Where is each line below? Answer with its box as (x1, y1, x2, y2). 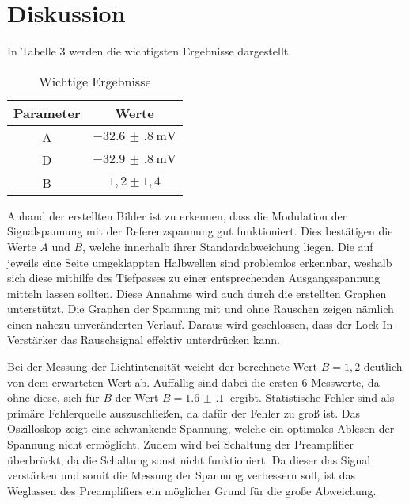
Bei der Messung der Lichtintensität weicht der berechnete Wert (7, 358, 317, 375)
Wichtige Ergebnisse (39, 71, 151, 90)
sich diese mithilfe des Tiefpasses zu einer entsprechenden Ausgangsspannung (7, 269, 381, 286)
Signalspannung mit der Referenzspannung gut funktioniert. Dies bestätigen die (7, 223, 393, 239)
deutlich (363, 358, 403, 375)
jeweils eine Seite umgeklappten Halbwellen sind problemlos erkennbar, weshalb (7, 254, 392, 270)
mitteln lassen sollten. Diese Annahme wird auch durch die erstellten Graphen (7, 284, 387, 301)
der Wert (115, 389, 159, 406)
